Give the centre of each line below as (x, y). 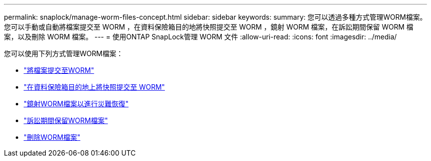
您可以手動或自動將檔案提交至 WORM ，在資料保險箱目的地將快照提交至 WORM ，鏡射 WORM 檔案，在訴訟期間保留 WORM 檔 (209, 27)
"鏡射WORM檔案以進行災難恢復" (76, 104)
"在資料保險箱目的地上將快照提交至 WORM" (94, 87)
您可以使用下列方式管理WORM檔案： (64, 53)
